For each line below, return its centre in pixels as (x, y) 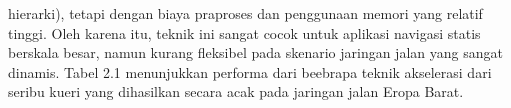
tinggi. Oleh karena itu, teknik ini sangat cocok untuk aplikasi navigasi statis (244, 32)
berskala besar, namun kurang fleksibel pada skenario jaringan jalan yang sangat (255, 52)
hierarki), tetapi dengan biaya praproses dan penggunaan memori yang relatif (245, 13)
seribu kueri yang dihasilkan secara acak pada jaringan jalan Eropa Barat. (236, 91)
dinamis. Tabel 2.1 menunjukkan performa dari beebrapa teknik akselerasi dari (250, 71)
